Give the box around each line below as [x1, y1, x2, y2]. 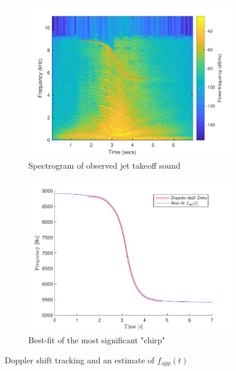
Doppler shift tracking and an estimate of [5, 353, 155, 366]
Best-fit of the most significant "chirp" [28, 334, 165, 346]
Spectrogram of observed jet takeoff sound [28, 159, 181, 171]
